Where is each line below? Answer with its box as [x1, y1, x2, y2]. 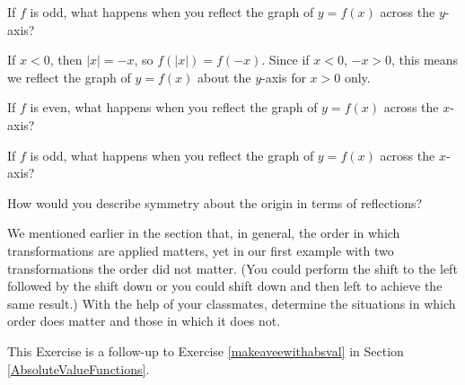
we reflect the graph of [7, 67, 131, 86]
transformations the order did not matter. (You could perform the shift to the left [7, 258, 458, 277]
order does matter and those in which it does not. [7, 311, 281, 330]
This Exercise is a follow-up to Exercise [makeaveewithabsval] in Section [7, 341, 404, 360]
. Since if [261, 50, 310, 69]
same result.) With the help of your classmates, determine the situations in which [7, 293, 456, 312]
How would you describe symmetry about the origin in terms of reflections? [7, 193, 423, 212]
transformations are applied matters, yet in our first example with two [7, 241, 394, 259]
